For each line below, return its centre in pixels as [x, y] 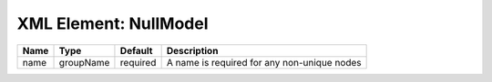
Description [192, 50]
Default [136, 50]
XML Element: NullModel [113, 23]
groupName [84, 62]
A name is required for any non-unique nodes [264, 62]
